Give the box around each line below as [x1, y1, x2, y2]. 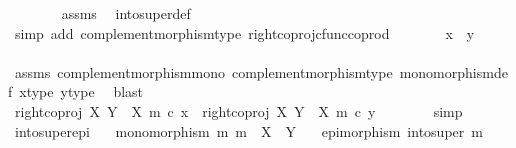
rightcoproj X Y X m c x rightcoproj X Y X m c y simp [14, 100, 463, 121]
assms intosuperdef [61, 3, 191, 23]
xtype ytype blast [19, 81, 144, 102]
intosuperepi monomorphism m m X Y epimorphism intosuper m [14, 120, 483, 141]
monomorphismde [399, 61, 508, 82]
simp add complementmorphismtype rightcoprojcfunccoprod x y [14, 22, 475, 43]
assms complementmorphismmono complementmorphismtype [14, 61, 393, 82]
